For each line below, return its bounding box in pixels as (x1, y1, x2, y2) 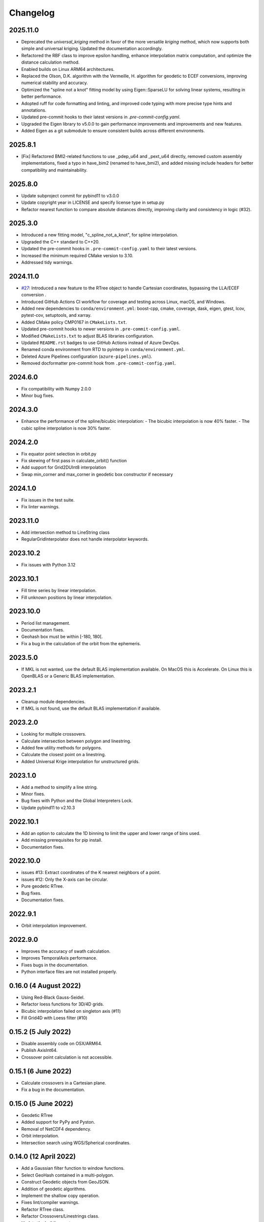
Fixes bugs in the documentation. (21, 962, 88, 968)
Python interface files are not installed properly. (21, 969, 117, 975)
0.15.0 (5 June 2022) (9, 1099, 73, 1108)
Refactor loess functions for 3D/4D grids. (21, 1001, 105, 1007)
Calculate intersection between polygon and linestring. (21, 738, 132, 744)
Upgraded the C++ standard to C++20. (21, 239, 100, 244)
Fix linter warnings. (21, 504, 60, 510)
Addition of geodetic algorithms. (21, 1186, 87, 1192)
